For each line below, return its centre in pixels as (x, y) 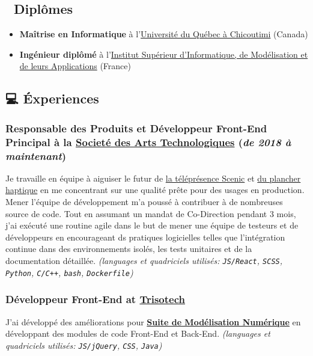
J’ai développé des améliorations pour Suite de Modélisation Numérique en (153, 321)
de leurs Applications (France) (75, 66)
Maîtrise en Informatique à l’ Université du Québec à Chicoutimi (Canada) (164, 34)
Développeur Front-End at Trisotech (95, 299)
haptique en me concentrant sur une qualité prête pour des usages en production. (155, 190)
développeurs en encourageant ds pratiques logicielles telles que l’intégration (145, 237)
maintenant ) (36, 155)
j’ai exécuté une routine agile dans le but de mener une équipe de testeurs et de (152, 225)
